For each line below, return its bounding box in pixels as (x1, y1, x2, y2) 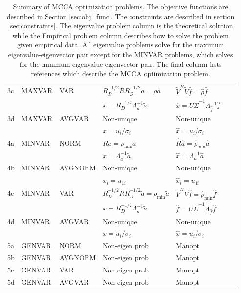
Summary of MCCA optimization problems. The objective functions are (13, 1, 228, 11)
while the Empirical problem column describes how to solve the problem (12, 30, 229, 40)
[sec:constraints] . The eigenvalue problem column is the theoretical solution (8, 21, 233, 31)
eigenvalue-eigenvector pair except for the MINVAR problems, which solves (8, 49, 233, 59)
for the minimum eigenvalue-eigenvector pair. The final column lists (19, 59, 222, 69)
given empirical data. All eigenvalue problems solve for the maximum (17, 40, 224, 50)
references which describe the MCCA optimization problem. (31, 68, 210, 79)
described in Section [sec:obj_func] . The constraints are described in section (7, 11, 235, 21)
